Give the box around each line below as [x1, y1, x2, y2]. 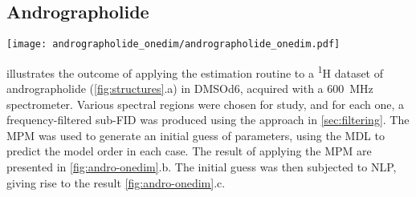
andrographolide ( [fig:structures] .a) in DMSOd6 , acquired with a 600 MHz [6, 80, 373, 97]
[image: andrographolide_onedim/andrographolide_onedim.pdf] [6, 38, 341, 50]
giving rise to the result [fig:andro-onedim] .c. [6, 174, 226, 191]
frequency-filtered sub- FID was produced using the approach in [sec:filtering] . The [6, 111, 410, 128]
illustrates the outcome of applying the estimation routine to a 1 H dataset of [6, 62, 384, 81]
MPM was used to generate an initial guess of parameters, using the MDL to [6, 127, 385, 143]
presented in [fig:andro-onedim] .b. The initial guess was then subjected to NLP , [6, 159, 397, 175]
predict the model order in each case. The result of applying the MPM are [6, 143, 372, 159]
